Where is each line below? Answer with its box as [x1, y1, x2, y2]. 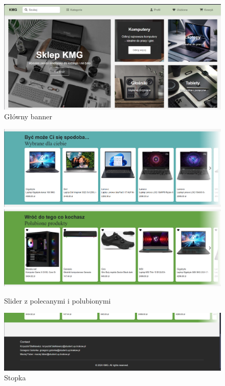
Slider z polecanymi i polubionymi [4, 295, 111, 306]
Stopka [4, 372, 26, 383]
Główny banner [4, 111, 52, 122]
